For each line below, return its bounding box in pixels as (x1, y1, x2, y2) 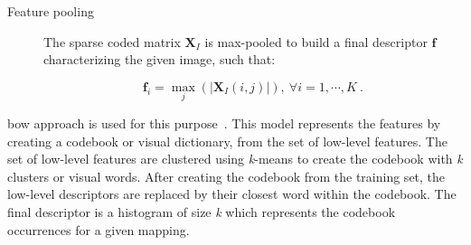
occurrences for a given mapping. (7, 220, 190, 239)
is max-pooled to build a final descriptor (204, 32, 428, 51)
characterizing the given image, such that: (43, 50, 276, 69)
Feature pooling (7, 2, 94, 20)
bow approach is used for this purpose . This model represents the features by (7, 114, 441, 132)
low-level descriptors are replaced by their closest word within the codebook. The (7, 184, 457, 203)
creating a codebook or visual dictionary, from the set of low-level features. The (7, 131, 447, 150)
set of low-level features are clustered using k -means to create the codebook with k (7, 149, 463, 168)
